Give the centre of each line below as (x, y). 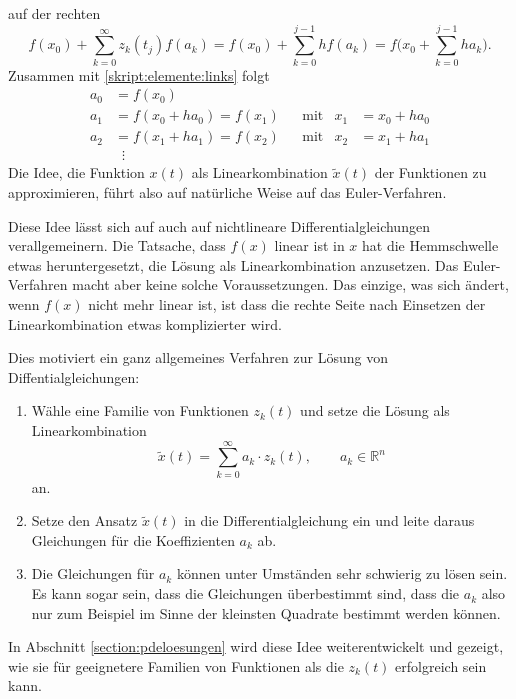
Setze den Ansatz (84, 520)
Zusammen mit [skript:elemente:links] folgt (139, 74)
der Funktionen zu (430, 172)
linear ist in (309, 245)
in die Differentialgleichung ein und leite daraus (329, 520)
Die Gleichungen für (93, 573)
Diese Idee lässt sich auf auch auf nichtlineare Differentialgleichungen (219, 225)
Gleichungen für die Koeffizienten (133, 539)
